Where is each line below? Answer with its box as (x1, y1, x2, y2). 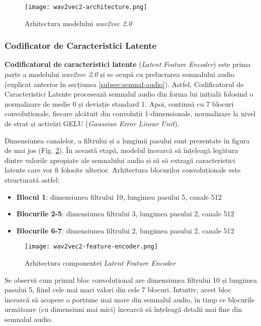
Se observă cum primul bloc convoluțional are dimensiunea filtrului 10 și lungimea (5, 274, 257, 285)
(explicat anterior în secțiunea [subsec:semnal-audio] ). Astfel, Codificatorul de (5, 78, 244, 89)
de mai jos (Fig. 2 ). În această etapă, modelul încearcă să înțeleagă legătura (5, 145, 238, 155)
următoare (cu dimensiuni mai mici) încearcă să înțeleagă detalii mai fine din (5, 304, 242, 314)
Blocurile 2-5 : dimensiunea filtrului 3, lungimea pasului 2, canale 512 (16, 208, 234, 219)
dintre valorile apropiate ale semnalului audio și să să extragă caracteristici (5, 154, 235, 165)
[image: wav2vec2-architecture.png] (25, 4, 147, 11)
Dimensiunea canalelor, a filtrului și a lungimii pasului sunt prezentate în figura (5, 135, 250, 145)
